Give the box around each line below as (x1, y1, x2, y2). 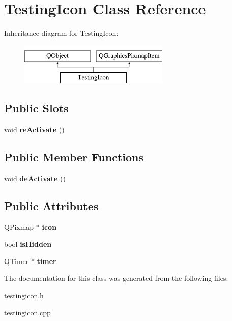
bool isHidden (4, 239, 52, 249)
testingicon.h (4, 290, 44, 301)
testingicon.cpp (4, 307, 51, 317)
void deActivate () (4, 172, 66, 183)
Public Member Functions (4, 149, 143, 165)
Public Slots (4, 100, 69, 116)
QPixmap (4, 221, 34, 232)
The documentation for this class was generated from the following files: (4, 273, 228, 283)
